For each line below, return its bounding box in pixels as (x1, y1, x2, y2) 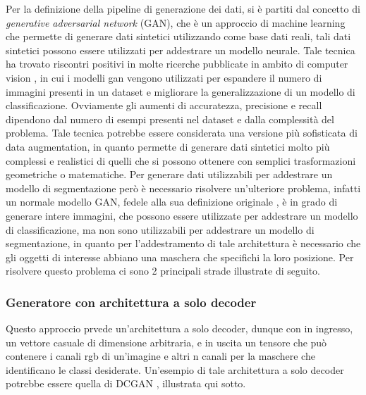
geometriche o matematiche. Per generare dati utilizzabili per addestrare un (6, 167, 333, 182)
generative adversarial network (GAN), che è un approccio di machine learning (6, 15, 346, 30)
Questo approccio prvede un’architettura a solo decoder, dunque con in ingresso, (6, 321, 353, 336)
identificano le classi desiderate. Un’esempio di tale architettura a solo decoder (6, 362, 344, 377)
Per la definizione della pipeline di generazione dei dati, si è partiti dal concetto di (6, 1, 360, 15)
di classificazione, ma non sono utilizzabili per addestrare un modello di (6, 222, 315, 237)
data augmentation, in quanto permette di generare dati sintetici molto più (6, 139, 330, 153)
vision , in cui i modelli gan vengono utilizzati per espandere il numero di (6, 70, 322, 84)
